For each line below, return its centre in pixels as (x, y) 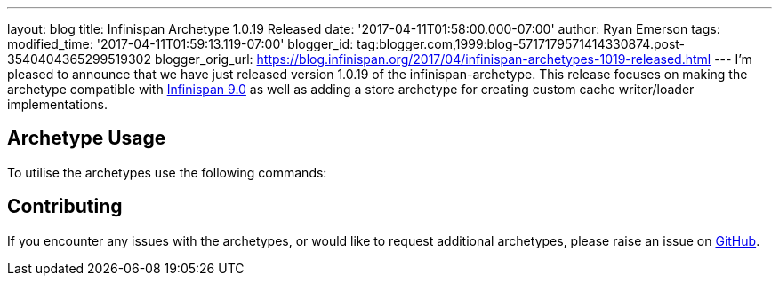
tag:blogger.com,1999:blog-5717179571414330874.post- (521, 44)
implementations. (58, 104)
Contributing (65, 207)
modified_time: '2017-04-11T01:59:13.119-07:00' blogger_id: (181, 44)
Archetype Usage (87, 138)
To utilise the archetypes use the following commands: (167, 172)
